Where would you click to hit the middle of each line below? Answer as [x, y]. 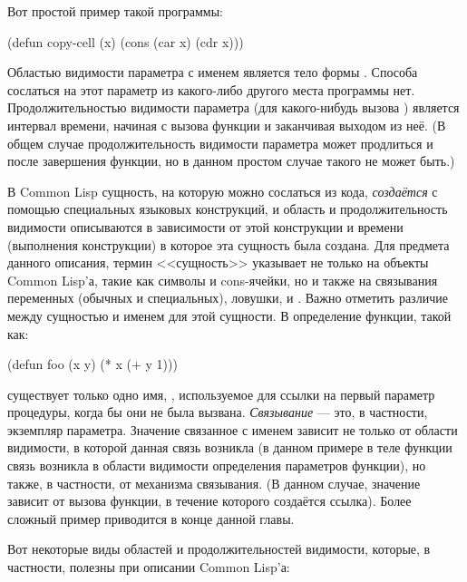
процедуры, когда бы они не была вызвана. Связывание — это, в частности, [218, 412]
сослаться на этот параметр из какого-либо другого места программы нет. [211, 89]
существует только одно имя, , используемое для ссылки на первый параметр [221, 394]
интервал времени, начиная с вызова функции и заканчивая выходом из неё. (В [227, 125]
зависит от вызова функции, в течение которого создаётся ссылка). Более [209, 501]
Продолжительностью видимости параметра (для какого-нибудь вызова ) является [233, 107]
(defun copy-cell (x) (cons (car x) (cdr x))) [126, 41]
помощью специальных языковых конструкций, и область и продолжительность [228, 209]
